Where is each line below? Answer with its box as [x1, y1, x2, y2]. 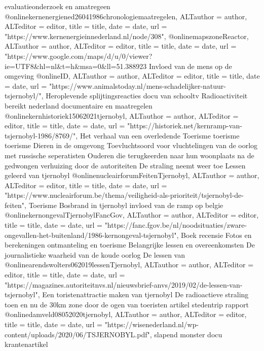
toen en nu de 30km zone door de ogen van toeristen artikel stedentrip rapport [5, 299, 249, 309]
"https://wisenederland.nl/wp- [104, 319, 199, 329]
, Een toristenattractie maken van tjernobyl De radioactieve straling [37, 289, 249, 300]
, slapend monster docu [149, 329, 222, 339]
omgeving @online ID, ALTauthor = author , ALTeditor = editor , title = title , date [5, 71, 260, 81]
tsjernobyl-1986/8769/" [5, 130, 76, 141]
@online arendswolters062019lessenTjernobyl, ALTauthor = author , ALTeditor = [5, 259, 254, 270]
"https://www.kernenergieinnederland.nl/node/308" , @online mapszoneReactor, [5, 30, 249, 41]
